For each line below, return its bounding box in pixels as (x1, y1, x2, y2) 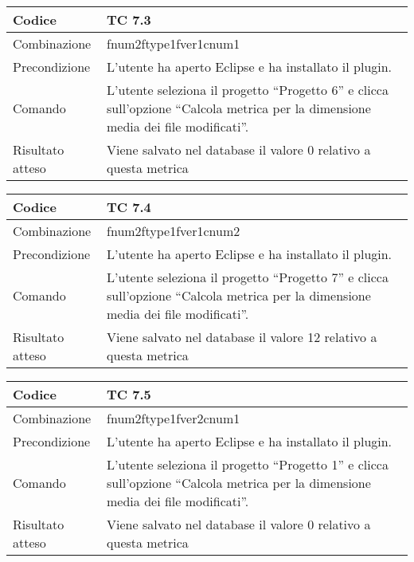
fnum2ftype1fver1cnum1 (107, 34, 240, 53)
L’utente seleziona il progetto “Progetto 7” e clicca (107, 268, 389, 286)
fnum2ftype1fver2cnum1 (107, 409, 240, 427)
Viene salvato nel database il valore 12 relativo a (107, 328, 377, 346)
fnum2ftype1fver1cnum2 (107, 222, 240, 240)
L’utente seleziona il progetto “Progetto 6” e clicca (107, 81, 389, 99)
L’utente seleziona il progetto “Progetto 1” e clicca (107, 455, 389, 474)
